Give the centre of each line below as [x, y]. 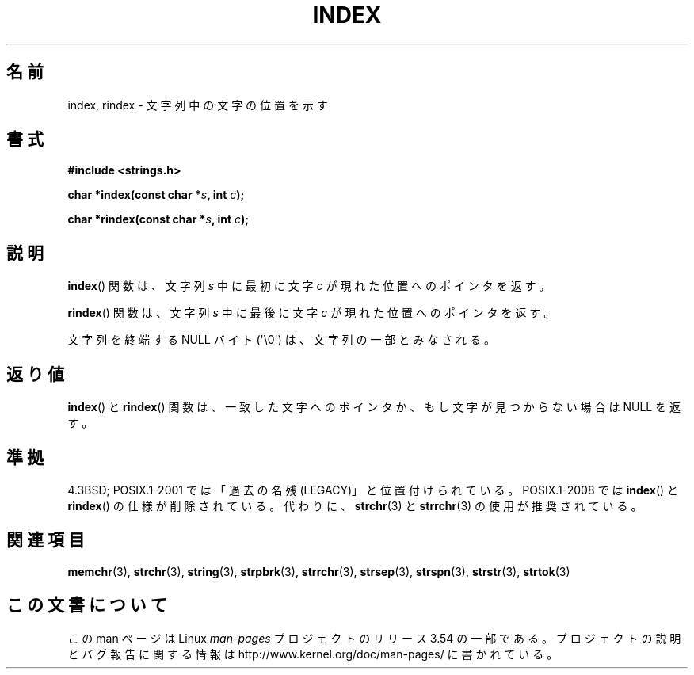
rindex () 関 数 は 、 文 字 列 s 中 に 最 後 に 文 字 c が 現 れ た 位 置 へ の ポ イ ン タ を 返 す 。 [311, 313]
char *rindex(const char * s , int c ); [158, 219]
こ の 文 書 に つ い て [87, 605]
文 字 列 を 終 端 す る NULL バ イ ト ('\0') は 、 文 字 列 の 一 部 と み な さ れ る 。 [281, 340]
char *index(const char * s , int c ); [156, 195]
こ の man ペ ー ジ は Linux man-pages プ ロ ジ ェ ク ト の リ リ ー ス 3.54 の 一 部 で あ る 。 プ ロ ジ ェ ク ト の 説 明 [374, 638]
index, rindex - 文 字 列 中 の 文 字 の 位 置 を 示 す [198, 105]
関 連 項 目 [46, 540]
